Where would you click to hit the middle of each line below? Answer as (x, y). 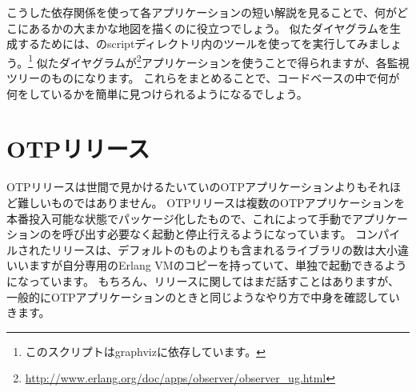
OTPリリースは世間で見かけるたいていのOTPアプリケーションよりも (187, 187)
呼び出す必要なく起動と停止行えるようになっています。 (207, 234)
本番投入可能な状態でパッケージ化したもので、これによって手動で (180, 218)
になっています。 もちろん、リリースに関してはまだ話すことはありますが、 (203, 280)
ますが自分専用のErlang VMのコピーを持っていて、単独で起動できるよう (218, 265)
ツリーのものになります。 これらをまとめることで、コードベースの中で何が (203, 78)
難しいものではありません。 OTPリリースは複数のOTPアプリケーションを (211, 202)
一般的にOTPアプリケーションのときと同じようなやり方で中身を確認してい (203, 296)
